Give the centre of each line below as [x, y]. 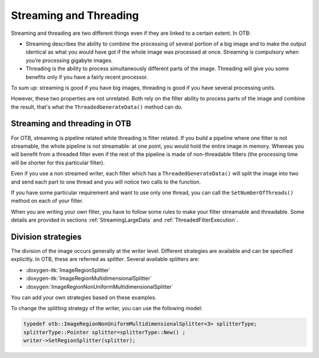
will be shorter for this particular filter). [58, 162]
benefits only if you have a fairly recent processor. [87, 77]
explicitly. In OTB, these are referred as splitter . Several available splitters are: [105, 259]
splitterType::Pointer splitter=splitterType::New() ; [104, 332]
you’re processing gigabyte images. [69, 60]
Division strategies [46, 237]
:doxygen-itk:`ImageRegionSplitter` [68, 270]
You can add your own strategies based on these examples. [84, 297]
